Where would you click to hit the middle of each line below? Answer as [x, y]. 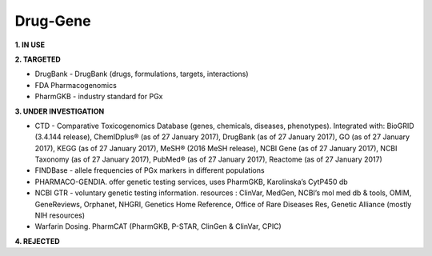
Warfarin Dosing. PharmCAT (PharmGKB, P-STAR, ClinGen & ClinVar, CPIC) [158, 226]
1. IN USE [30, 45]
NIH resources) [60, 215]
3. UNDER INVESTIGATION [60, 111]
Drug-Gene [53, 21]
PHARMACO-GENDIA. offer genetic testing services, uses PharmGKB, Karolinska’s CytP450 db [191, 182]
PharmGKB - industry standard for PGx [99, 97]
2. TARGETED [38, 59]
